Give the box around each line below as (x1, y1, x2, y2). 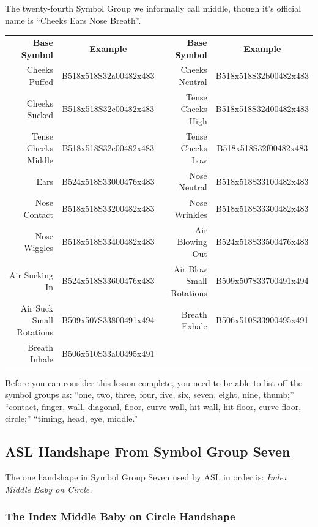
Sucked (27, 108, 53, 121)
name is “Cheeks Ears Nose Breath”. (5, 13, 141, 26)
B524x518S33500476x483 (216, 235, 309, 248)
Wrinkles (174, 207, 207, 220)
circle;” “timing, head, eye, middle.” (5, 412, 138, 425)
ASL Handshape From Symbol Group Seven (5, 442, 290, 461)
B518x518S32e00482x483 (62, 141, 155, 154)
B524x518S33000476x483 (62, 174, 155, 187)
